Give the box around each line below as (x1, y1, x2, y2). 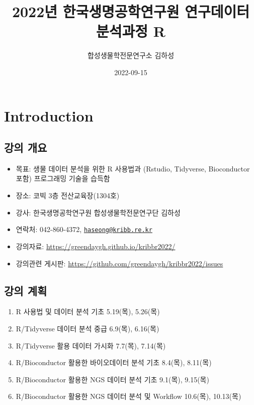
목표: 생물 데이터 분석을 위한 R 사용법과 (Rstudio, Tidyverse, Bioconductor (16, 163, 250, 173)
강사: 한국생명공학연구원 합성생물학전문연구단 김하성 (16, 207, 181, 217)
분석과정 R (96, 21, 165, 41)
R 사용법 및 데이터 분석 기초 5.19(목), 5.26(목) (16, 306, 160, 317)
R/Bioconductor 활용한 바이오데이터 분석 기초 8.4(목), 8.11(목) (16, 357, 212, 368)
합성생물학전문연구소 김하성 (87, 50, 175, 61)
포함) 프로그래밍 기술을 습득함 (16, 173, 110, 184)
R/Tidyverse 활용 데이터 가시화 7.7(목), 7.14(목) (16, 340, 166, 351)
